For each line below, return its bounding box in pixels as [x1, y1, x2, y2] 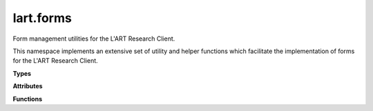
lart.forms [12, 10, 72, 26]
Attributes [12, 82, 43, 90]
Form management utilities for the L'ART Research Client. [12, 34, 175, 43]
